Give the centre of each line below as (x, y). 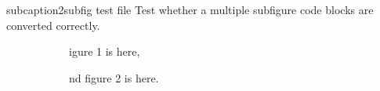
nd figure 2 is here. (114, 77)
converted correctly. (53, 25)
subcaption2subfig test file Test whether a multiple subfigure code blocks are (190, 9)
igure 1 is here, (105, 51)
